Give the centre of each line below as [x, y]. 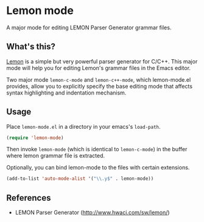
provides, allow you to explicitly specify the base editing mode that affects [100, 86]
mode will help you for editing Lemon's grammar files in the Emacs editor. [98, 68]
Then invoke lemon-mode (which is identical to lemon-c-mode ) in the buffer [97, 149]
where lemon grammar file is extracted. [56, 156]
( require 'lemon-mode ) [35, 138]
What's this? [31, 47]
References [29, 198]
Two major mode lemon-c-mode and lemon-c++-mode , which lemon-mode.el [99, 79]
